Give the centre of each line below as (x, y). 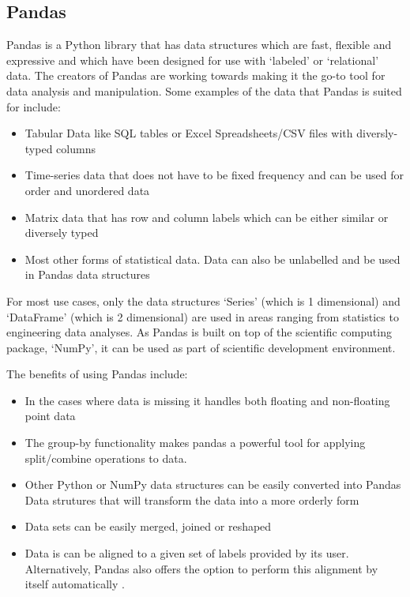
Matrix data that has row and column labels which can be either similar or (207, 217)
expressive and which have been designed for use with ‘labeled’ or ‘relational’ (193, 60)
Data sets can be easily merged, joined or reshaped (148, 526)
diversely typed (62, 233)
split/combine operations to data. (106, 458)
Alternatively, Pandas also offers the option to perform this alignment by (201, 568)
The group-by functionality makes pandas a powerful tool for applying (195, 443)
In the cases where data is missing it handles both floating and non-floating (207, 400)
